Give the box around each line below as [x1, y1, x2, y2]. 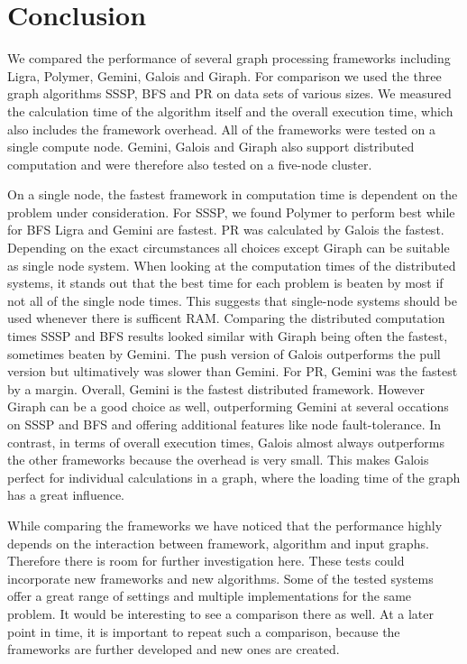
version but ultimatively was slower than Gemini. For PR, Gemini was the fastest [7, 362, 458, 381]
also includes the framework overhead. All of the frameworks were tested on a [7, 119, 435, 138]
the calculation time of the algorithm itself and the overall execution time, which [7, 101, 453, 120]
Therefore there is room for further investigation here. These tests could [7, 551, 405, 570]
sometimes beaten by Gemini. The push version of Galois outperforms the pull [7, 344, 441, 363]
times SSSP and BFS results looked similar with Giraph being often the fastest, [7, 327, 448, 346]
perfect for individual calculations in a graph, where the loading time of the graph [7, 467, 461, 486]
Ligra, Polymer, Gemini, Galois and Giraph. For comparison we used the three [7, 66, 442, 85]
